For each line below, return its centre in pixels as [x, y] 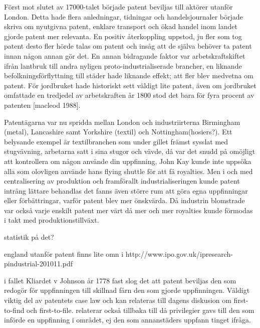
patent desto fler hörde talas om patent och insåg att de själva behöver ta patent [128, 46]
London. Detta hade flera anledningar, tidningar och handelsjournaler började [123, 16]
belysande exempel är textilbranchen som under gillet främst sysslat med [116, 141]
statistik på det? [29, 237]
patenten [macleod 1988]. [42, 105]
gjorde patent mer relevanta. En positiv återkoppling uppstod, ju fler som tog [123, 36]
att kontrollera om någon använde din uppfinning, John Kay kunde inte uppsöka [128, 161]
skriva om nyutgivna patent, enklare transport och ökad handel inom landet [121, 26]
